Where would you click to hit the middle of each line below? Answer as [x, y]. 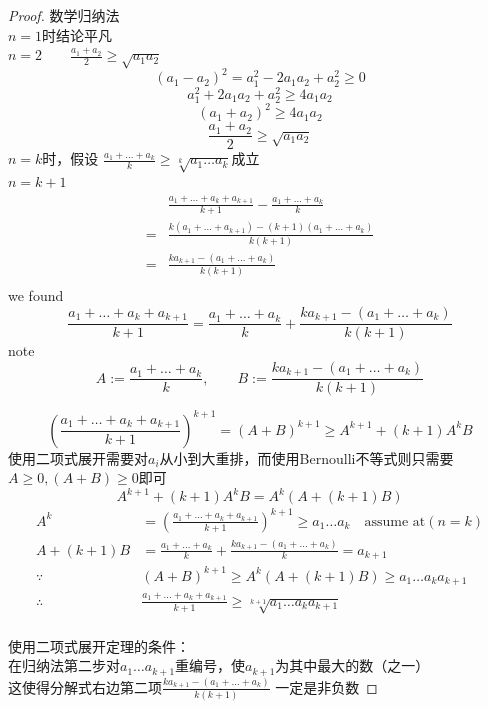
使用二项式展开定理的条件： [99, 645]
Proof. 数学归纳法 [64, 15]
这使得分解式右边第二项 [85, 686]
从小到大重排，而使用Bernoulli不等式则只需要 [306, 457]
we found [36, 295]
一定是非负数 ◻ [326, 686]
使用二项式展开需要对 [78, 457]
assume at [395, 521]
